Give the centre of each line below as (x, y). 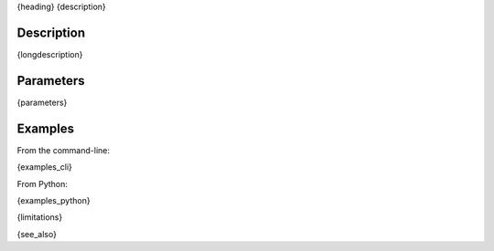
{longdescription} (50, 54)
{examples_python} (54, 200)
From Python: (43, 183)
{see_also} (37, 234)
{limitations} (40, 217)
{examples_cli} (45, 167)
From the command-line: (63, 150)
